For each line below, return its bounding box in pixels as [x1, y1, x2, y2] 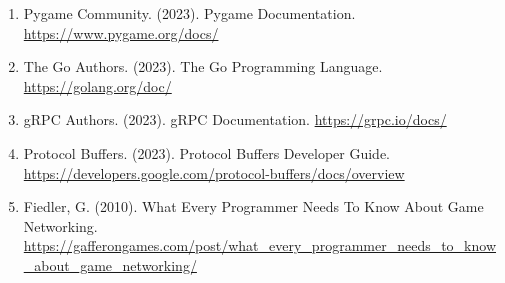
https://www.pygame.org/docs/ [23, 22, 219, 43]
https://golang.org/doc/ [23, 75, 172, 96]
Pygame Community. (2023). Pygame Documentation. [23, 3, 356, 23]
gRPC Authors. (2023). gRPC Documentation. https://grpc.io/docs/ [23, 109, 447, 130]
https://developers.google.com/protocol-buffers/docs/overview [23, 162, 405, 183]
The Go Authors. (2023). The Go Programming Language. [23, 56, 383, 77]
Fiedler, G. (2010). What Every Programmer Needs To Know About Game [23, 196, 484, 217]
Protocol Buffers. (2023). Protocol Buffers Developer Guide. [23, 142, 390, 163]
